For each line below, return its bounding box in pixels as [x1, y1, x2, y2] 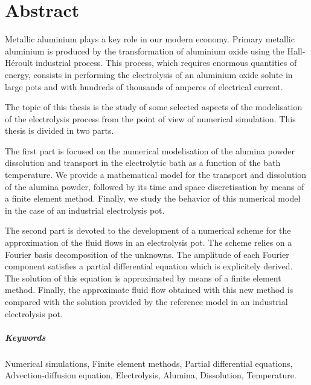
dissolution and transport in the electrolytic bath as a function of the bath [5, 156, 281, 169]
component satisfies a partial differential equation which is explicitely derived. [5, 260, 293, 272]
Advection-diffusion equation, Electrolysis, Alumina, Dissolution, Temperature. [5, 369, 297, 381]
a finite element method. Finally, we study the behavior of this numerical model [5, 192, 301, 205]
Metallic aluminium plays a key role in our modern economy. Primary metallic [5, 33, 295, 45]
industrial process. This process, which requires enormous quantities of [35, 56, 297, 69]
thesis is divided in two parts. [5, 124, 114, 137]
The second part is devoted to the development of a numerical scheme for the [5, 224, 291, 237]
